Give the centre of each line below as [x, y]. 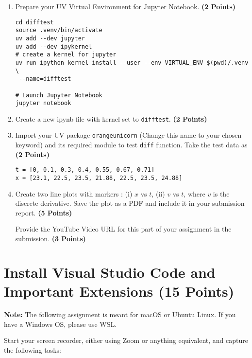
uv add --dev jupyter [50, 38]
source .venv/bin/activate [59, 30]
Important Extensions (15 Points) [119, 291]
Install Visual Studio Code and [110, 272]
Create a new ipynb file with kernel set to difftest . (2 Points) [111, 118]
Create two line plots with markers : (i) [74, 193]
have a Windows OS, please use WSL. [60, 324]
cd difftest [34, 22]
